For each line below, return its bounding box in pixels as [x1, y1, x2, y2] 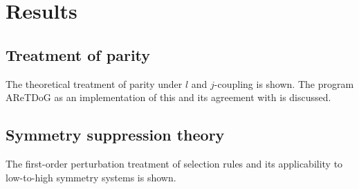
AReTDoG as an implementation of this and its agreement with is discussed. [6, 90, 331, 105]
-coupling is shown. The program [214, 76, 354, 91]
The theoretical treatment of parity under [6, 76, 183, 91]
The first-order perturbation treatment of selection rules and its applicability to [6, 156, 343, 170]
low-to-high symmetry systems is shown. [6, 170, 176, 184]
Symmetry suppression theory [6, 124, 225, 145]
